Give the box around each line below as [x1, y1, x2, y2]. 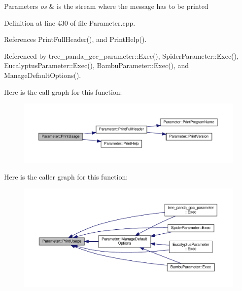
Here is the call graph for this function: [4, 86, 122, 97]
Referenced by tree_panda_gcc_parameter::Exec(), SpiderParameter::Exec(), [4, 50, 239, 61]
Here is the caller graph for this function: [4, 171, 128, 182]
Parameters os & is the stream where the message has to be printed [4, 1, 208, 11]
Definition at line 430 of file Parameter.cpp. [4, 17, 136, 28]
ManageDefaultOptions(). [4, 70, 81, 80]
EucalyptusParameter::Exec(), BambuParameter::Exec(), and [4, 60, 189, 71]
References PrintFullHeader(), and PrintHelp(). [4, 34, 147, 44]
